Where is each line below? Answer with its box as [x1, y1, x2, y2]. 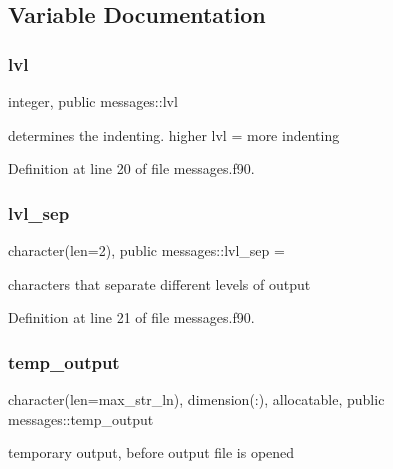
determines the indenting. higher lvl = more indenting [8, 124, 340, 145]
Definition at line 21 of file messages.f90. [8, 307, 255, 328]
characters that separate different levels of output [8, 273, 311, 294]
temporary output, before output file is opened [8, 442, 295, 463]
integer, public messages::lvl [8, 91, 178, 111]
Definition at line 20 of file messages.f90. [8, 158, 255, 179]
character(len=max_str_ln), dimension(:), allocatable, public [8, 389, 385, 409]
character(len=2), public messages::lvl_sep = [8, 240, 285, 260]
